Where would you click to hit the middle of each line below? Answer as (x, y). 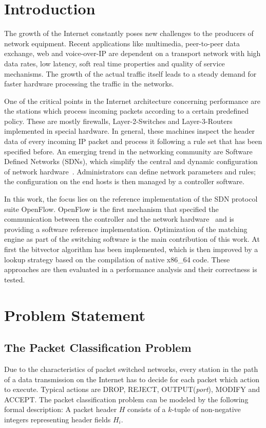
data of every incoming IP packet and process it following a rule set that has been (133, 141)
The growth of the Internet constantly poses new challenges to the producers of (129, 33)
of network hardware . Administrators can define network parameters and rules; (130, 171)
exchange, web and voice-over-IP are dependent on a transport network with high (132, 53)
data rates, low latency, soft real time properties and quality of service (115, 63)
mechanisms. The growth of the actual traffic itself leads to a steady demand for (130, 73)
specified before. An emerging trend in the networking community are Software (128, 151)
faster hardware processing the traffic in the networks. (89, 84)
